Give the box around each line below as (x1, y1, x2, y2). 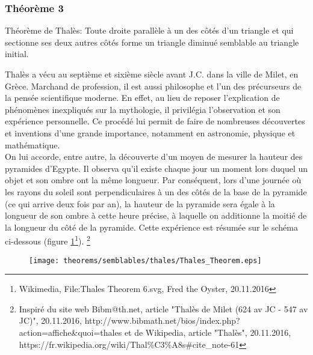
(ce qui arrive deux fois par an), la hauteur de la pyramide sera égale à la (5, 197, 275, 210)
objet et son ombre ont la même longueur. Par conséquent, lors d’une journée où (5, 174, 302, 186)
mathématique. (5, 138, 60, 151)
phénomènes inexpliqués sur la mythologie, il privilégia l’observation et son (5, 103, 280, 115)
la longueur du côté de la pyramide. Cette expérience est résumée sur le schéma (5, 220, 298, 233)
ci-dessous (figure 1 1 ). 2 (5, 233, 90, 247)
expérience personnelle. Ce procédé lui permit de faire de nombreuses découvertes (5, 115, 305, 127)
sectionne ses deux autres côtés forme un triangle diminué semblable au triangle (5, 35, 299, 48)
